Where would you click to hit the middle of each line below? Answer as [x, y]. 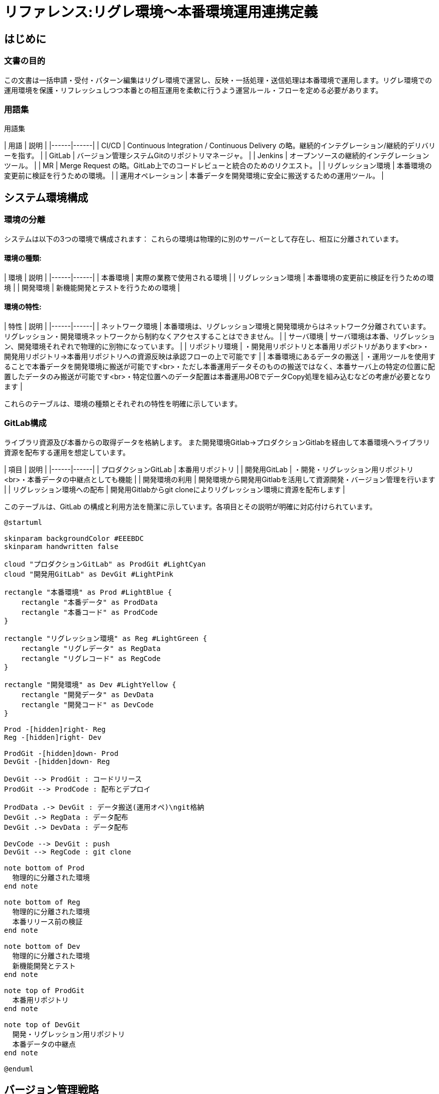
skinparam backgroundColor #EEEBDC [74, 538]
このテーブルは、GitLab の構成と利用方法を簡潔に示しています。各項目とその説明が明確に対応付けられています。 [190, 506]
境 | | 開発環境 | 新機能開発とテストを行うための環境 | [92, 287]
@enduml [19, 1069]
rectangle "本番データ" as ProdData [89, 602]
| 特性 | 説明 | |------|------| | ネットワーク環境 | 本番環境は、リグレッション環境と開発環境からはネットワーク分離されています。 [217, 326]
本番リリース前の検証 [47, 921]
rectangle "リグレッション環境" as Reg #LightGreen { [106, 638]
